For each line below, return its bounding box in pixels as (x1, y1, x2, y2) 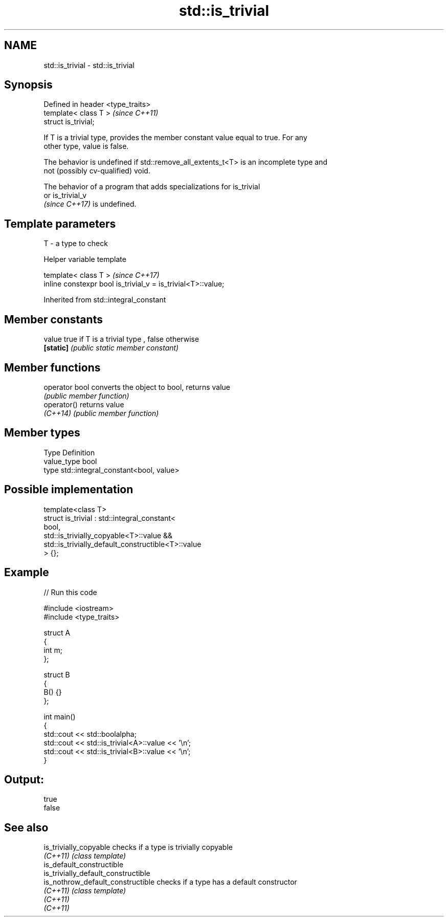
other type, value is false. (43, 142, 129, 151)
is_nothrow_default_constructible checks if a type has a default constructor (43, 878, 297, 887)
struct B (43, 670, 70, 679)
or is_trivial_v (43, 191, 87, 200)
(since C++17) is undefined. (43, 200, 137, 209)
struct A (43, 628, 71, 637)
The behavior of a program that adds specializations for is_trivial (43, 182, 260, 191)
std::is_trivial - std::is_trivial (43, 60, 135, 70)
